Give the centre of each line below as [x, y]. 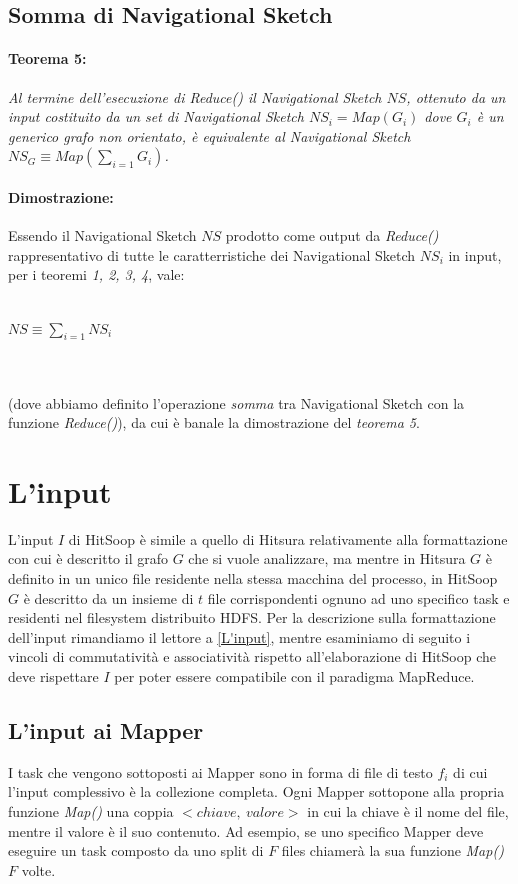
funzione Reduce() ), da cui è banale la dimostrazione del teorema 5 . [214, 422]
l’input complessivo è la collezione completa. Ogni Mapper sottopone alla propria [256, 791]
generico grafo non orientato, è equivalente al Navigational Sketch [209, 135]
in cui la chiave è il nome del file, [408, 810]
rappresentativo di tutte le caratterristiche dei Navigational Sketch [212, 254]
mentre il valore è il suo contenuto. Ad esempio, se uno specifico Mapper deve [246, 830]
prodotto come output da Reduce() [332, 235]
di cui [470, 771]
